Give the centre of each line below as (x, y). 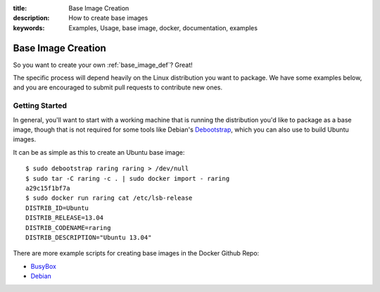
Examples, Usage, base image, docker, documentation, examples (163, 27)
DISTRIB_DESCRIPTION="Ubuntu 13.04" (89, 237)
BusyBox (43, 266)
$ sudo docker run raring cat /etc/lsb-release (109, 198)
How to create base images (108, 18)
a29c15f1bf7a (48, 188)
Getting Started (40, 106)
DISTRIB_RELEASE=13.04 (65, 218)
